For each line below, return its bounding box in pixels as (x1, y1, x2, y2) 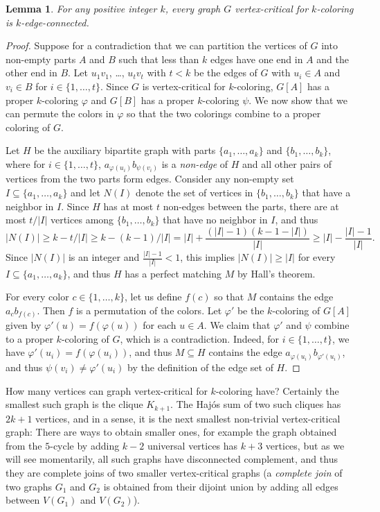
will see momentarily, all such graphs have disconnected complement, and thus (6, 452, 338, 466)
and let (71, 185, 100, 200)
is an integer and (68, 250, 140, 264)
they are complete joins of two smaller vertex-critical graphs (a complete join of (6, 465, 343, 479)
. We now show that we (248, 92, 348, 107)
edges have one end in (210, 51, 303, 66)
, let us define (125, 289, 182, 304)
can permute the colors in (6, 106, 114, 121)
